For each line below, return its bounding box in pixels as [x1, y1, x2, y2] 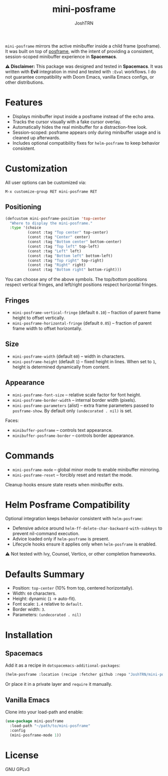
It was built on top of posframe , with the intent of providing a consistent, [5, 48, 154, 54]
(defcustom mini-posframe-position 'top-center [5, 216, 106, 221]
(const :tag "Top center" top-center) [27, 230, 108, 235]
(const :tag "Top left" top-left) [27, 244, 99, 249]
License [5, 749, 39, 761]
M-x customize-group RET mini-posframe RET [5, 189, 97, 194]
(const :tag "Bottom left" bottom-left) [27, 253, 113, 258]
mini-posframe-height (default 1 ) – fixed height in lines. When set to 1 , [12, 358, 156, 364]
